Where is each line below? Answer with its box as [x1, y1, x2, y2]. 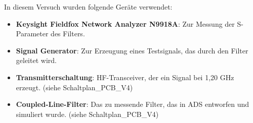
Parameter [16, 28, 49, 39]
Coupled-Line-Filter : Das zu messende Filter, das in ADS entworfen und [16, 99, 249, 109]
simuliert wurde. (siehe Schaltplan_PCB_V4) [16, 108, 159, 119]
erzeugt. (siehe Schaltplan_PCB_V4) [16, 82, 133, 92]
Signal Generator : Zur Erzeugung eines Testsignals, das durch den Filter [16, 45, 248, 55]
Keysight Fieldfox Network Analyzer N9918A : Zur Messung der [16, 18, 235, 29]
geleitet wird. [16, 55, 57, 66]
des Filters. [51, 28, 85, 39]
